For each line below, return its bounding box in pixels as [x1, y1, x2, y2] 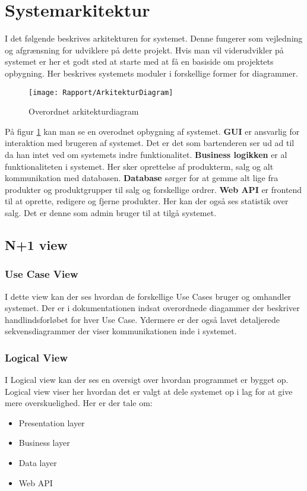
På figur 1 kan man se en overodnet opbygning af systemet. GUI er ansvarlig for [5, 125, 300, 137]
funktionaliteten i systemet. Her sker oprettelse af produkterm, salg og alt [5, 160, 274, 172]
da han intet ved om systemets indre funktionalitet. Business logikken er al [5, 148, 287, 160]
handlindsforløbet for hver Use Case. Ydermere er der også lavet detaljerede [5, 313, 280, 325]
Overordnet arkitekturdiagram [29, 105, 139, 118]
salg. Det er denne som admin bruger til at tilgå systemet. [5, 206, 217, 218]
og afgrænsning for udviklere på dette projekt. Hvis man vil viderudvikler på [5, 43, 284, 56]
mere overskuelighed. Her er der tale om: [5, 397, 153, 409]
